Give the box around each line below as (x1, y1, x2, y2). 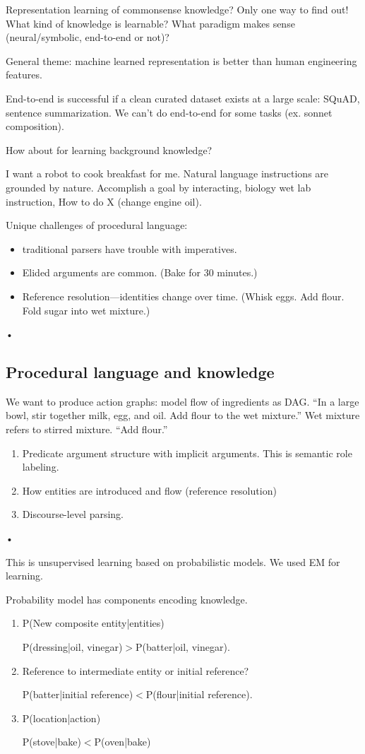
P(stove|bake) (22, 734, 81, 749)
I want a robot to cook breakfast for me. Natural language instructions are (6, 166, 329, 181)
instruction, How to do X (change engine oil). (6, 194, 202, 208)
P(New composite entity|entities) (22, 615, 164, 630)
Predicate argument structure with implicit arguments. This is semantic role (22, 445, 352, 460)
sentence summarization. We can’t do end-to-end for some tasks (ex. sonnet (6, 105, 333, 119)
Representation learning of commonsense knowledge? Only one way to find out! (6, 2, 349, 16)
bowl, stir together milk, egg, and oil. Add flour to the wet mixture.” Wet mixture (6, 408, 360, 423)
